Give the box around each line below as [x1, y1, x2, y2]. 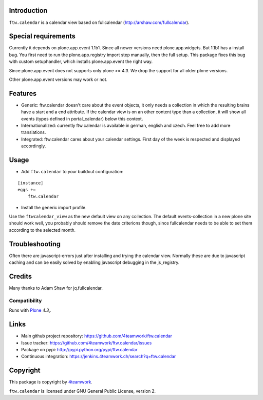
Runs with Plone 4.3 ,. [9, 307, 52, 313]
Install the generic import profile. [21, 204, 87, 210]
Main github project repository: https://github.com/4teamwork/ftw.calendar [21, 333, 172, 339]
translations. [21, 129, 46, 135]
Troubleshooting [9, 240, 61, 248]
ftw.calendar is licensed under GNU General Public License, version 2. [9, 388, 156, 394]
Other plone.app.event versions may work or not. [9, 76, 108, 82]
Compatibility [9, 297, 42, 304]
